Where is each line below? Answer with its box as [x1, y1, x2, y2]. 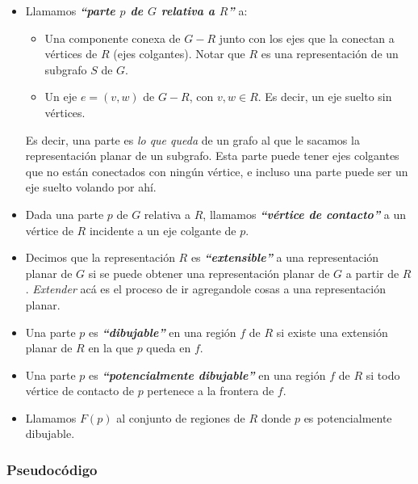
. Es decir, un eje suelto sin [257, 88, 392, 105]
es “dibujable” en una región [89, 323, 236, 340]
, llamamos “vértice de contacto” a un [203, 205, 407, 222]
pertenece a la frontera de [147, 382, 274, 399]
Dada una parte [25, 205, 104, 222]
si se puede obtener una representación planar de [88, 264, 330, 281]
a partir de [345, 264, 399, 281]
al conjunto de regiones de [116, 409, 245, 426]
